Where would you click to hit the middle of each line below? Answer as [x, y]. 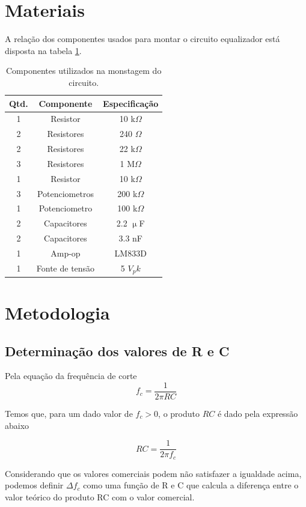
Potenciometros [65, 193]
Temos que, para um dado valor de [69, 413]
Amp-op [66, 253]
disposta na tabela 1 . [43, 50]
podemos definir [34, 485]
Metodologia [57, 312]
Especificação [131, 103]
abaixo [17, 425]
